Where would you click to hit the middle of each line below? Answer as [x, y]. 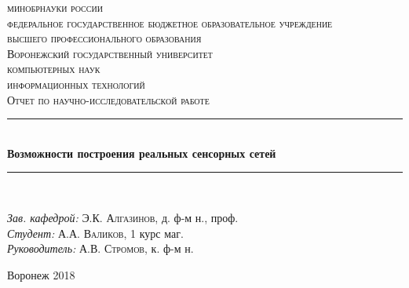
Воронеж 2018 [41, 274]
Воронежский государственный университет [110, 53]
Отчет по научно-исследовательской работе [108, 99]
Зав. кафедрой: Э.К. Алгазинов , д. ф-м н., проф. [123, 217]
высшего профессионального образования [104, 38]
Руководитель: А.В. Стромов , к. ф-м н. [100, 248]
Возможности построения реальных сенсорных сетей [142, 153]
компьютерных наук [54, 69]
